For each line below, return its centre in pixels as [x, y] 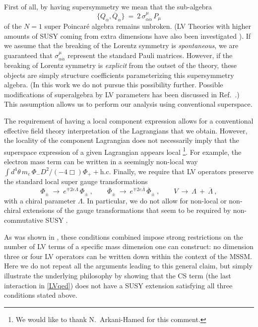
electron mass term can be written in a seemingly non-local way [101, 162]
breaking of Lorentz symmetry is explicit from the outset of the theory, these [121, 65]
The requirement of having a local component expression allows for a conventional [129, 121]
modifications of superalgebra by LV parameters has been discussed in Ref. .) [122, 94]
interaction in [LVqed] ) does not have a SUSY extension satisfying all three [118, 285]
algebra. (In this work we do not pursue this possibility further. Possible [114, 85]
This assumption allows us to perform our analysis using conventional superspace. [128, 104]
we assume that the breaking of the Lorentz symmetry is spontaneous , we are [121, 45]
